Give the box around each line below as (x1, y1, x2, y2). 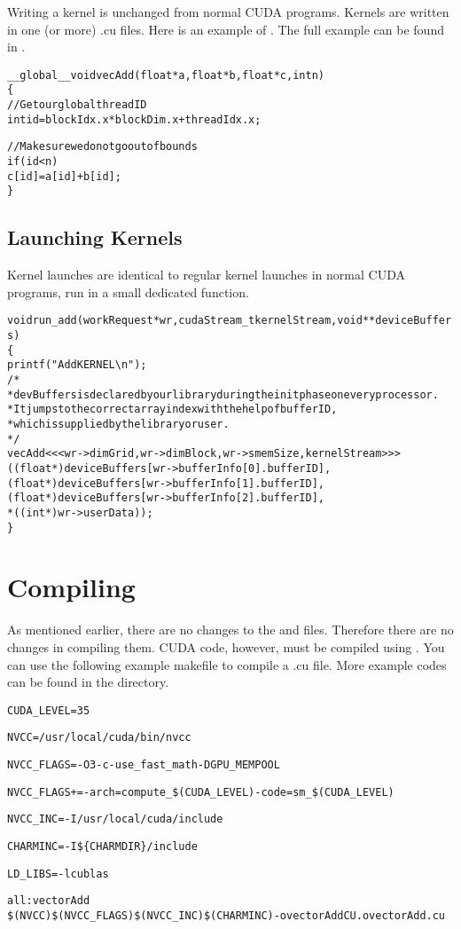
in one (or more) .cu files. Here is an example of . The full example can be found (7, 20, 444, 38)
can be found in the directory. (7, 673, 169, 691)
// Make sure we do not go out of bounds (7, 140, 198, 154)
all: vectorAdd (7, 894, 90, 908)
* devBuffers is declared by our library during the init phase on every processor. (7, 388, 439, 401)
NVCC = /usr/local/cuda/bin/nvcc (7, 731, 191, 744)
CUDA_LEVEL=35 (7, 704, 90, 717)
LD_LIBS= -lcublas (7, 867, 109, 880)
